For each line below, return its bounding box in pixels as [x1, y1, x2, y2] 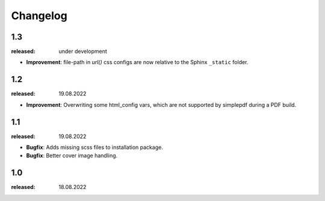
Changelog [11, 9, 67, 22]
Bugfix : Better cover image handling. [26, 152, 118, 159]
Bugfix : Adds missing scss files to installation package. [26, 144, 164, 151]
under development [58, 48, 108, 55]
